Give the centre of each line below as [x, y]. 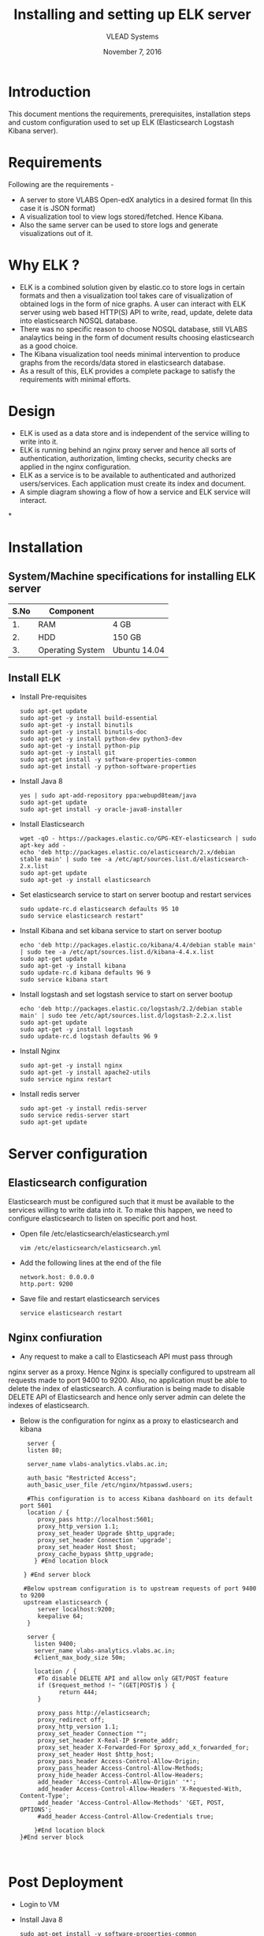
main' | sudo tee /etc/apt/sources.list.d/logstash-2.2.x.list [126, 1016]
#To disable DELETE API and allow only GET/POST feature [133, 1679]
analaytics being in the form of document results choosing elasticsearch [137, 337]
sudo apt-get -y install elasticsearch [85, 880]
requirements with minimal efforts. [75, 379]
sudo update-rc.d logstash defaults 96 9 [88, 1037]
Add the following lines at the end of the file [90, 1263]
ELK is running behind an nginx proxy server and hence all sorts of [128, 450]
